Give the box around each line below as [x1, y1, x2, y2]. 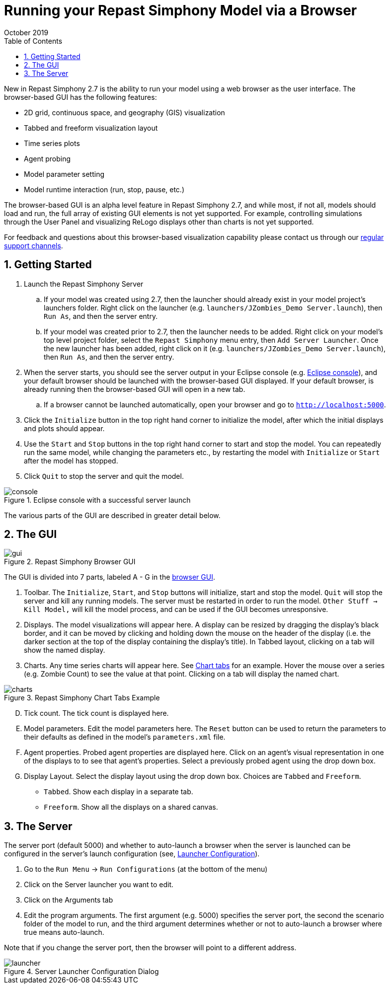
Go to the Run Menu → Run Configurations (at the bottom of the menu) [24, 865, 268, 874]
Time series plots [24, 139, 80, 148]
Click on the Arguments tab [24, 896, 113, 905]
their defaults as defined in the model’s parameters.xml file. [24, 733, 226, 742]
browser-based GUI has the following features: [4, 92, 157, 101]
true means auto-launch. [24, 928, 104, 937]
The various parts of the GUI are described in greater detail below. [4, 511, 221, 520]
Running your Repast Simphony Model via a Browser [4, 2, 357, 19]
